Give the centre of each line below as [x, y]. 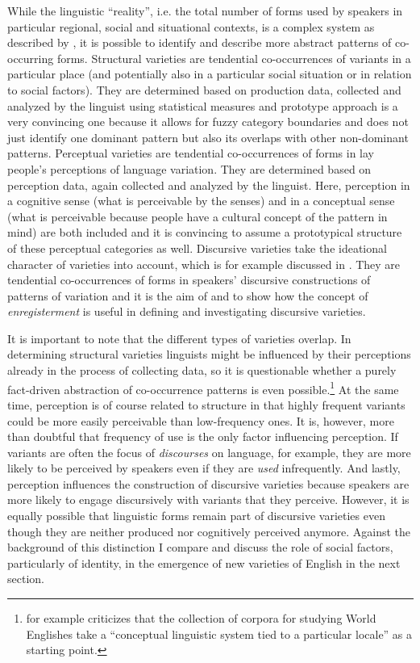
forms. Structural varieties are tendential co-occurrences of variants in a [234, 58]
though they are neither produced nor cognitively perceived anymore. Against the [209, 531]
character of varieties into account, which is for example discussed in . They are [204, 264]
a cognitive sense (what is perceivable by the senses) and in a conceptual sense [201, 201]
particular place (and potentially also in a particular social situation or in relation [210, 74]
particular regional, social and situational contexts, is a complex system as [191, 26]
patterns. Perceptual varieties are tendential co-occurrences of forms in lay [191, 153]
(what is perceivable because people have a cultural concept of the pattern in [198, 216]
